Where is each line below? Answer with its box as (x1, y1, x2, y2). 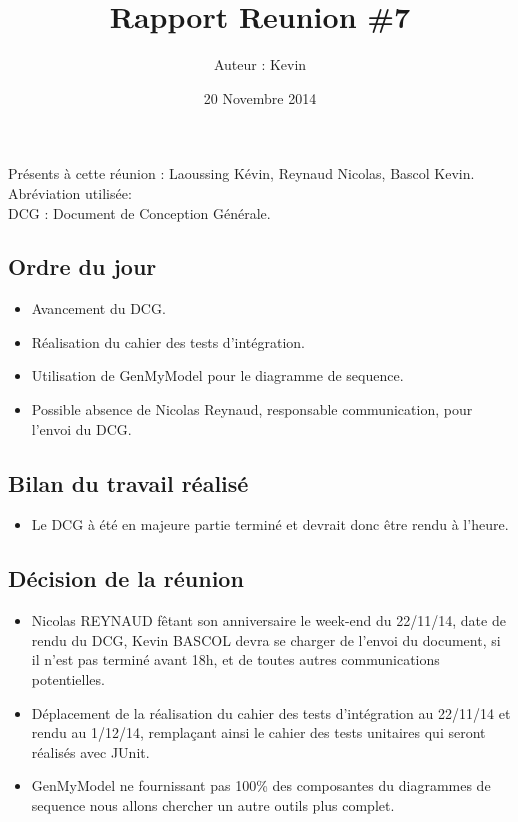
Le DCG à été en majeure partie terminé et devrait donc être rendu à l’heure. (31, 514, 509, 535)
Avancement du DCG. (31, 298, 166, 319)
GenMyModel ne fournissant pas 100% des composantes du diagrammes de (31, 775, 491, 796)
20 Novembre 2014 (203, 87, 317, 108)
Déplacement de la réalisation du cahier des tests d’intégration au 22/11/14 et (31, 702, 511, 723)
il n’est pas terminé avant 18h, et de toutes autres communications (31, 649, 440, 670)
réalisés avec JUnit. (31, 741, 150, 762)
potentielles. (31, 669, 105, 690)
